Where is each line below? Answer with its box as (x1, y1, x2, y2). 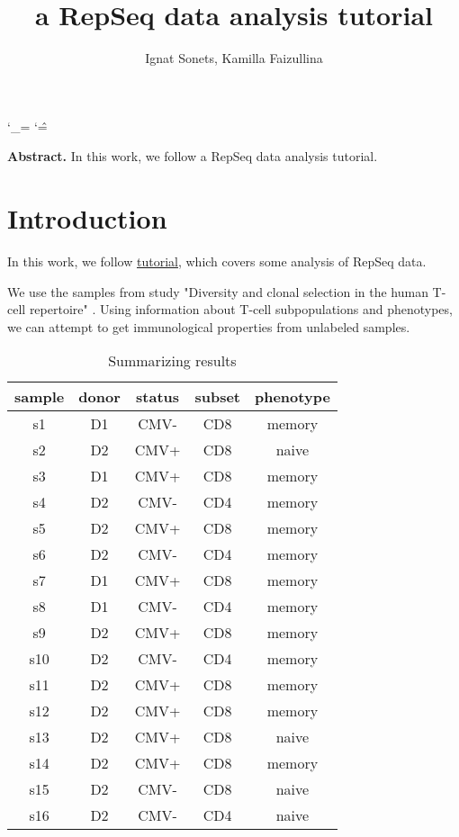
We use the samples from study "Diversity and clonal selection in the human (7, 282, 428, 301)
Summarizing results (108, 350, 237, 372)
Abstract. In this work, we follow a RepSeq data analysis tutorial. (7, 147, 378, 166)
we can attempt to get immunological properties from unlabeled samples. (7, 317, 410, 336)
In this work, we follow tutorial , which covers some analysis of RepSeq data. (7, 252, 427, 271)
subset (194, 386, 240, 408)
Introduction (7, 200, 167, 237)
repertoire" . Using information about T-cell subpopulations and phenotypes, (29, 300, 453, 319)
